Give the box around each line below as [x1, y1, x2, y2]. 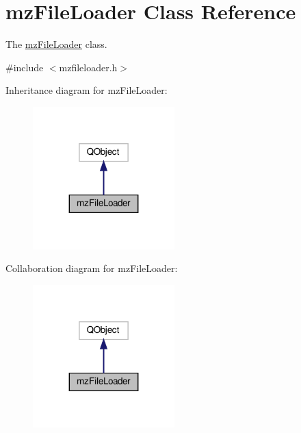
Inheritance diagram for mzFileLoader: [5, 83, 168, 97]
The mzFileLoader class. [5, 37, 107, 51]
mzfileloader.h [59, 60, 118, 74]
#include [5, 60, 44, 74]
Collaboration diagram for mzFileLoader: [5, 261, 178, 275]
